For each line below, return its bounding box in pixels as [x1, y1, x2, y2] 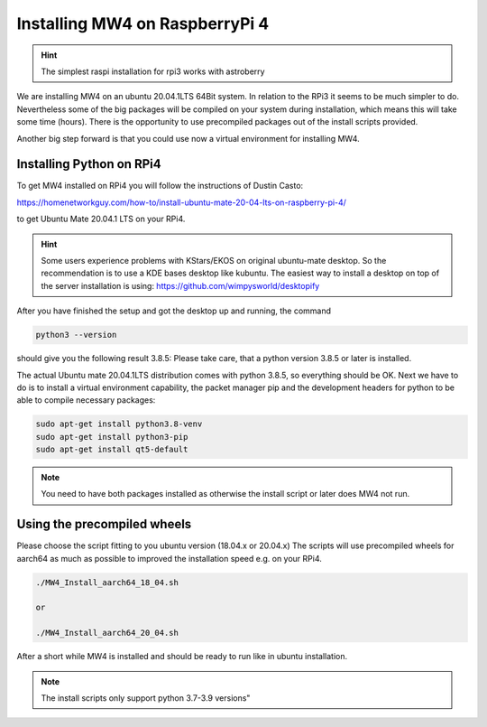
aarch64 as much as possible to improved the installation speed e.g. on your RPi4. [16, 553, 322, 564]
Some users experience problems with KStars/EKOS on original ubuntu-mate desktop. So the [41, 255, 387, 266]
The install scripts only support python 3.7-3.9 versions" [41, 693, 251, 704]
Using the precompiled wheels [16, 517, 192, 532]
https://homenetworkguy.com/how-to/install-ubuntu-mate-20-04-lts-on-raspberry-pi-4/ [16, 197, 347, 208]
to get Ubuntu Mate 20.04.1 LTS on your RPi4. [16, 213, 186, 225]
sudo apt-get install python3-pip [35, 432, 188, 442]
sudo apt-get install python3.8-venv [35, 419, 203, 429]
